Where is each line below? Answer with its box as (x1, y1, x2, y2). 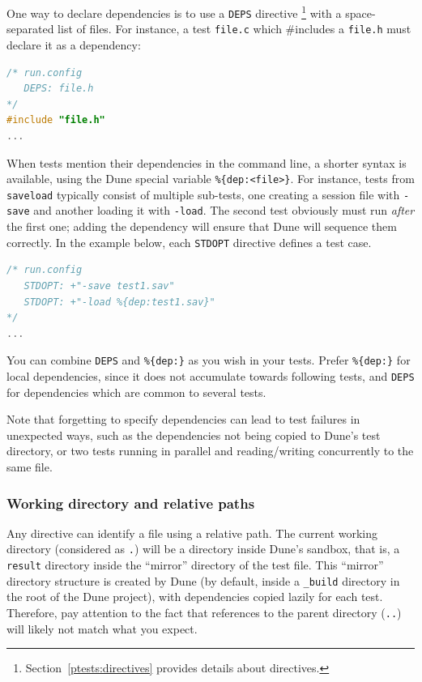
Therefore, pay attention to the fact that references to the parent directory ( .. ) (6, 603, 402, 620)
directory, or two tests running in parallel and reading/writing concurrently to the (6, 442, 414, 459)
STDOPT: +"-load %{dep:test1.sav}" (23, 296, 215, 308)
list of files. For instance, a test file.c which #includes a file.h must (58, 20, 411, 37)
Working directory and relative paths (6, 492, 255, 513)
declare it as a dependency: (6, 36, 141, 53)
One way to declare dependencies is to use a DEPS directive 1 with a (6, 2, 342, 21)
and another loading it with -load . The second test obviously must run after (33, 202, 415, 219)
